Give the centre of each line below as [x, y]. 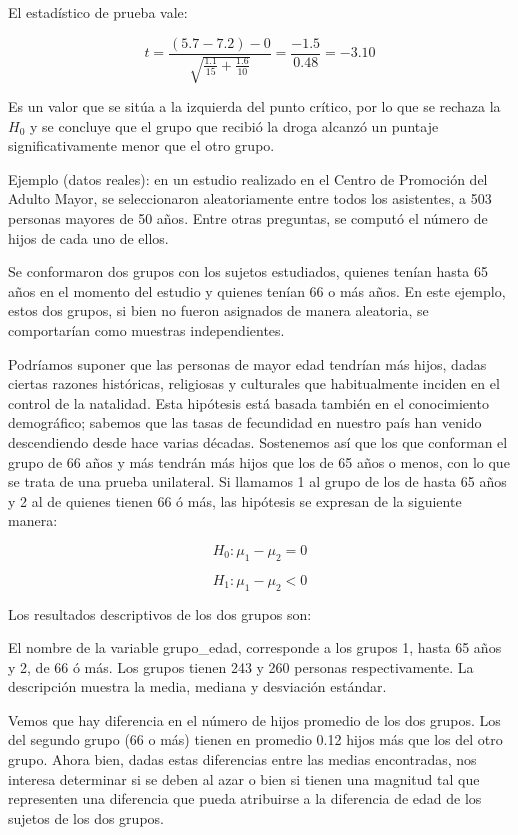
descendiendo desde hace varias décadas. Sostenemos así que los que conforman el [258, 441]
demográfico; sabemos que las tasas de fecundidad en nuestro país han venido [245, 422]
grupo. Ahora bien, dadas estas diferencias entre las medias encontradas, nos [242, 759]
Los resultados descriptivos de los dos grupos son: [160, 613]
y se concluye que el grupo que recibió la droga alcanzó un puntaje [234, 125]
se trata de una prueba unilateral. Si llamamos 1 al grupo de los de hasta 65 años [257, 481]
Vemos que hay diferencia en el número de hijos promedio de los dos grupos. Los [254, 719]
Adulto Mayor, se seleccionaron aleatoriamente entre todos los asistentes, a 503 [250, 198]
